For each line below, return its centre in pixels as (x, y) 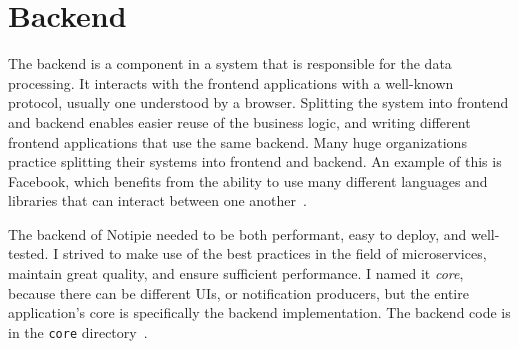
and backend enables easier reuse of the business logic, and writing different (239, 121)
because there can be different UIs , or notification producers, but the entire (238, 292)
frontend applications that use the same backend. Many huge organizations (237, 141)
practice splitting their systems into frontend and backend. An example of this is (255, 161)
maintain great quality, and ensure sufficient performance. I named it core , (236, 273)
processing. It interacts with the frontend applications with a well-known (231, 82)
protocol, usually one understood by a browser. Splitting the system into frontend (258, 102)
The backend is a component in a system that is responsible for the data (230, 63)
